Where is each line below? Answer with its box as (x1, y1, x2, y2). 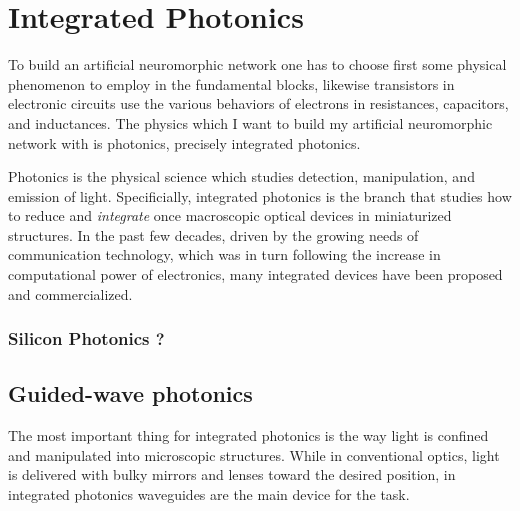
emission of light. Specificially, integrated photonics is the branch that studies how (8, 185, 512, 206)
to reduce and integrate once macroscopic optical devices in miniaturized (8, 205, 452, 226)
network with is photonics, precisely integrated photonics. (8, 132, 361, 153)
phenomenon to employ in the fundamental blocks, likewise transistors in (8, 73, 455, 94)
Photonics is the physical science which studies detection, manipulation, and (8, 166, 475, 187)
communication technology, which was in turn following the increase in (8, 244, 441, 265)
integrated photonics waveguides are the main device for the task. (8, 484, 410, 505)
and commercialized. (8, 283, 133, 304)
